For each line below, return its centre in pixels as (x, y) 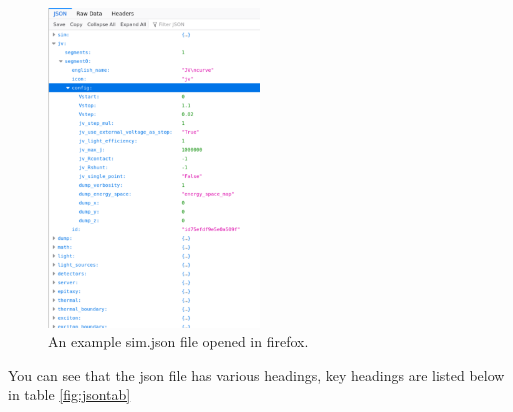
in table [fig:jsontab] (69, 394)
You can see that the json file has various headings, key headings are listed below (256, 374)
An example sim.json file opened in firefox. (178, 341)
